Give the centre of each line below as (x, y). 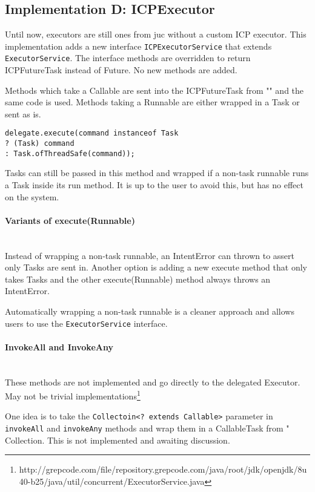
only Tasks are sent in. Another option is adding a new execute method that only (156, 267)
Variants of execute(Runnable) (70, 220)
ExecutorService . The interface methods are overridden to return (128, 58)
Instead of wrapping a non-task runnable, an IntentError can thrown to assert (150, 255)
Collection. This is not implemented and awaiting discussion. (118, 440)
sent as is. (23, 113)
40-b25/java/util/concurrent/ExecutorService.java (112, 481)
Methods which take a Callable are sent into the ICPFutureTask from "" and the (154, 90)
